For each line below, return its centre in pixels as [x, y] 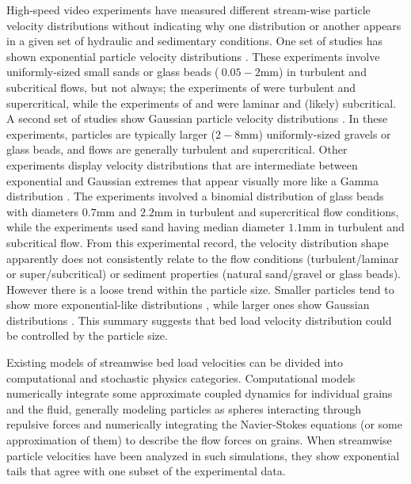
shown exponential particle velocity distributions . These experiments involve [193, 56]
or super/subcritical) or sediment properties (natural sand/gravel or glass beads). [204, 274]
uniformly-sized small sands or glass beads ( [113, 72]
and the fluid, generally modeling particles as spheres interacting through [184, 408]
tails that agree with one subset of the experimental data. [146, 471]
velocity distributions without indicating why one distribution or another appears [204, 25]
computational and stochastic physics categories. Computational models [181, 377]
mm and [116, 211]
